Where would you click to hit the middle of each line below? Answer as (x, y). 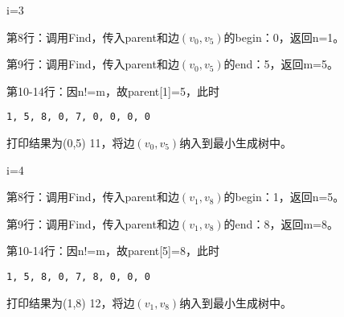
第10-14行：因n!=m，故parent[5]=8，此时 (113, 251)
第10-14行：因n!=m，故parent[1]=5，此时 (113, 91)
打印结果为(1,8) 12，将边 (71, 302)
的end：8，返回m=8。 (281, 223)
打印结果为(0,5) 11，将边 (71, 143)
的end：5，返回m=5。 (281, 64)
